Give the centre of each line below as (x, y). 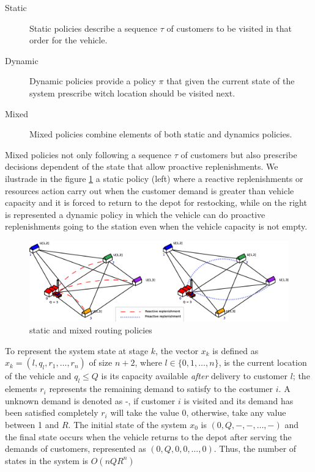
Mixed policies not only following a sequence (88, 154)
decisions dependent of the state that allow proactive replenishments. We (142, 166)
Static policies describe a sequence (94, 28)
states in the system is (47, 460)
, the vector (177, 350)
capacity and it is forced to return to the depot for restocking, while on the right (156, 202)
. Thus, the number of (255, 448)
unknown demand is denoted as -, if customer (90, 400)
